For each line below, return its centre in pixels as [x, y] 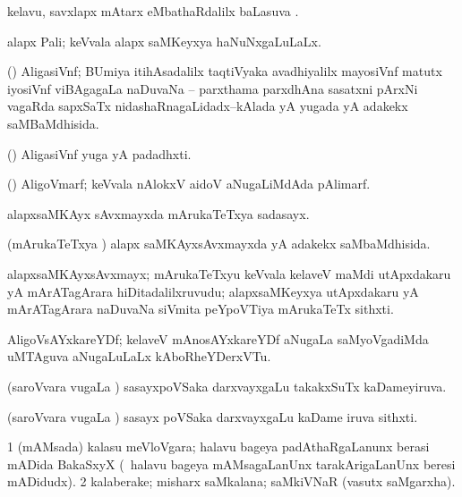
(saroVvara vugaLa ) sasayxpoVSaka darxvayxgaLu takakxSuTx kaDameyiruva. [227, 386]
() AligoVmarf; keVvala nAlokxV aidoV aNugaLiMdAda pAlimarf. [189, 184]
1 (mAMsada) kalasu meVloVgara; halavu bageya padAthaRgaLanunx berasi [218, 446]
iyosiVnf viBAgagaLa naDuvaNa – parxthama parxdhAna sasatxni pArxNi [213, 88]
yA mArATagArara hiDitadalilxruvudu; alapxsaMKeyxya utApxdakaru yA [213, 291]
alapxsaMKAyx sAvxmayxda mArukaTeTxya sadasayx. [158, 213]
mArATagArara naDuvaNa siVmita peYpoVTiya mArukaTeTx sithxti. [201, 309]
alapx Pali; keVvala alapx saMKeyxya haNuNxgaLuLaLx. [164, 41]
